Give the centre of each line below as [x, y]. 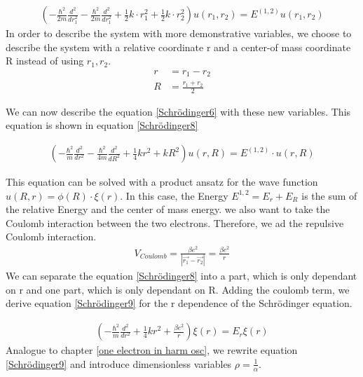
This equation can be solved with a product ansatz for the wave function [162, 182]
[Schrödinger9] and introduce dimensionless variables [119, 363]
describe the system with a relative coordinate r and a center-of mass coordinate [178, 47]
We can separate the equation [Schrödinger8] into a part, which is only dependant [181, 276]
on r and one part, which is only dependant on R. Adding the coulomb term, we [178, 289]
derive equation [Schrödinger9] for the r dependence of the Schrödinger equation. [179, 303]
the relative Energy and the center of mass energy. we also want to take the [168, 209]
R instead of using [45, 61]
